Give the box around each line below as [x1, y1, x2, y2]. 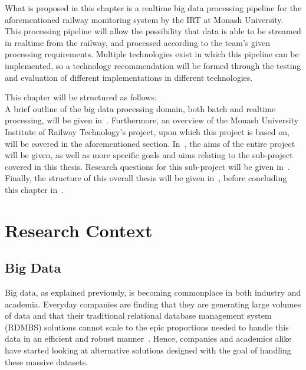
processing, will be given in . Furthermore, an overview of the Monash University [5, 114, 299, 126]
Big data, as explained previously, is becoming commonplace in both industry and [5, 286, 301, 299]
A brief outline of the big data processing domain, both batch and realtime [5, 102, 276, 114]
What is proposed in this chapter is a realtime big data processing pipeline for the [5, 2, 302, 14]
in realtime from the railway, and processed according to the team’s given [5, 36, 270, 48]
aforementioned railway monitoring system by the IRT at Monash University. [5, 13, 284, 25]
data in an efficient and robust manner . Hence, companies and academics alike [5, 332, 292, 345]
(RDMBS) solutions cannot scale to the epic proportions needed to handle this [5, 320, 289, 333]
